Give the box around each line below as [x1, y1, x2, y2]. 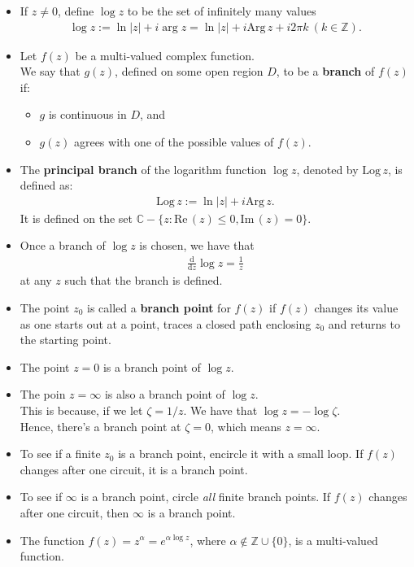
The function [20, 531, 85, 548]
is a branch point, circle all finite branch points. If [81, 488, 331, 505]
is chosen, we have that [139, 237, 255, 254]
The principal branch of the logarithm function [20, 160, 267, 177]
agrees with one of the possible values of [73, 133, 274, 150]
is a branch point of [102, 358, 201, 375]
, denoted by [296, 160, 359, 177]
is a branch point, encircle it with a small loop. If [118, 445, 364, 462]
